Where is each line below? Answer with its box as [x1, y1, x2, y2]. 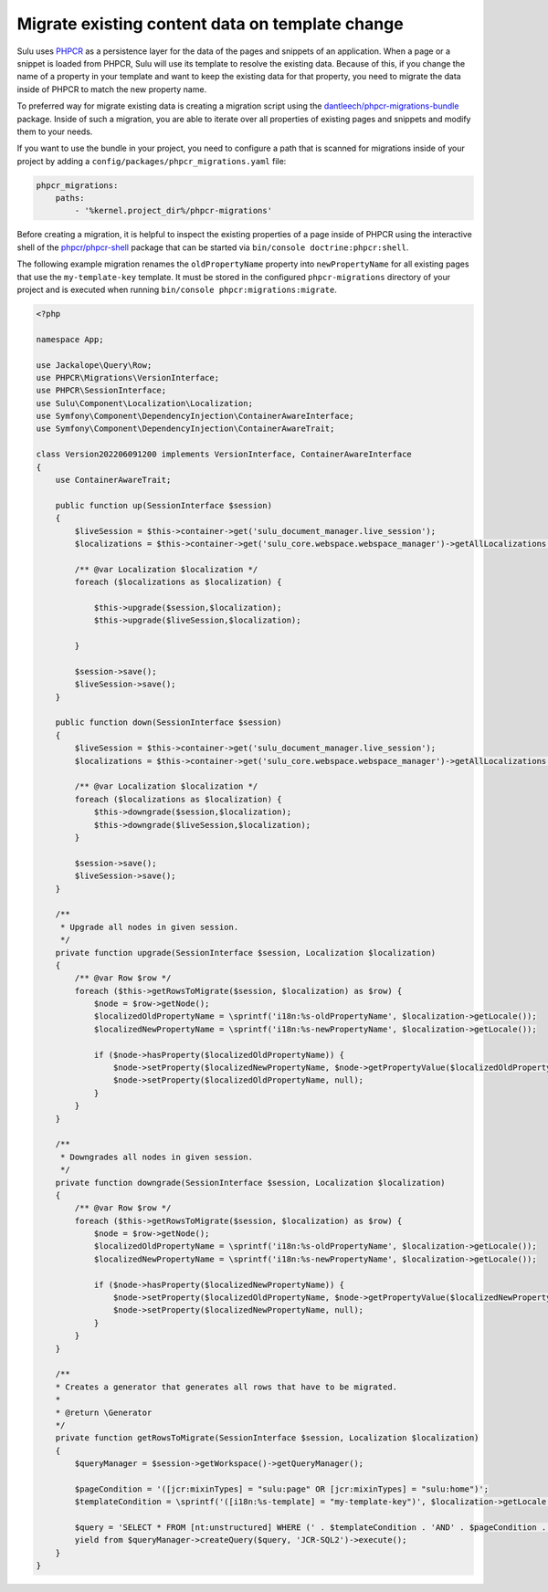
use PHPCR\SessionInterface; [36, 385, 167, 396]
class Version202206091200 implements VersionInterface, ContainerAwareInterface [36, 449, 413, 460]
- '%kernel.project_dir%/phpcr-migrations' [74, 205, 273, 216]
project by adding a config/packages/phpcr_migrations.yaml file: [16, 155, 287, 166]
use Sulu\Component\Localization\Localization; [36, 398, 253, 408]
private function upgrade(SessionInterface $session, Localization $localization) [55, 948, 437, 958]
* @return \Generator [55, 1407, 153, 1418]
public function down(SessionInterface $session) [55, 717, 282, 728]
